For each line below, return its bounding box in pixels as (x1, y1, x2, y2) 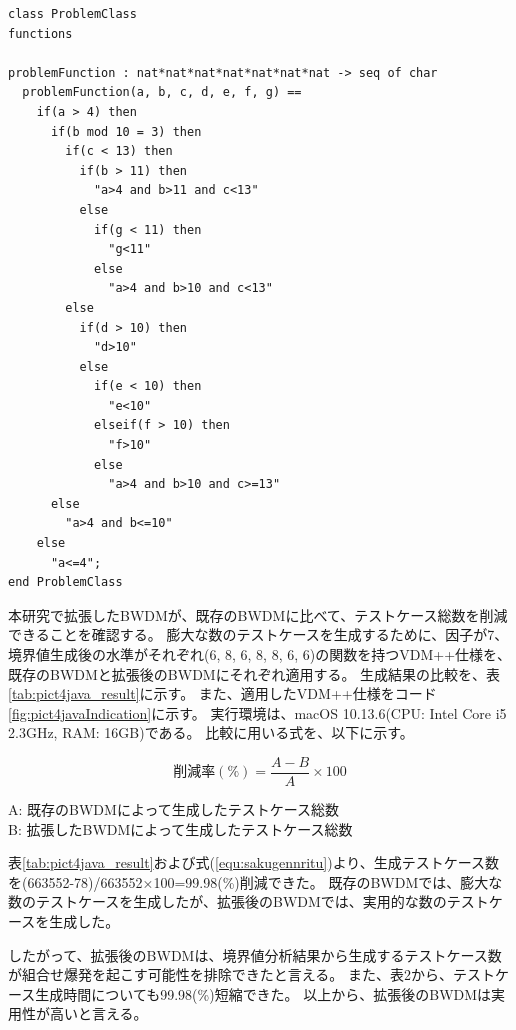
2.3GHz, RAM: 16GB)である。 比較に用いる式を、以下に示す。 (8, 722, 414, 743)
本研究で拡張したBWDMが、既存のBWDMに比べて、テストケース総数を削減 (8, 604, 508, 625)
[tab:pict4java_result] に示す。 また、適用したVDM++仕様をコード (8, 683, 437, 704)
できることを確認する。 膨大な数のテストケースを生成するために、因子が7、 (8, 624, 509, 645)
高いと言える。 (49, 1003, 148, 1024)
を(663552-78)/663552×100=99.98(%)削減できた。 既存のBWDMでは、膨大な (8, 871, 503, 892)
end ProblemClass (8, 575, 123, 590)
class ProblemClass (8, 7, 137, 21)
